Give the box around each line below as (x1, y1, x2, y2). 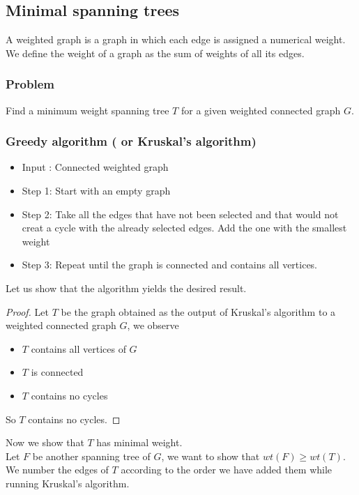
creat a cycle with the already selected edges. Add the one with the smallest (22, 220, 347, 235)
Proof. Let (6, 304, 49, 319)
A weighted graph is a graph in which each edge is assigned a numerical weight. (6, 32, 346, 47)
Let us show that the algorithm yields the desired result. (6, 280, 247, 295)
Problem (6, 75, 54, 93)
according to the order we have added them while (121, 462, 333, 477)
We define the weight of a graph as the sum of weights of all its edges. (6, 45, 305, 60)
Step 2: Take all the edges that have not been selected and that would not (22, 206, 339, 221)
